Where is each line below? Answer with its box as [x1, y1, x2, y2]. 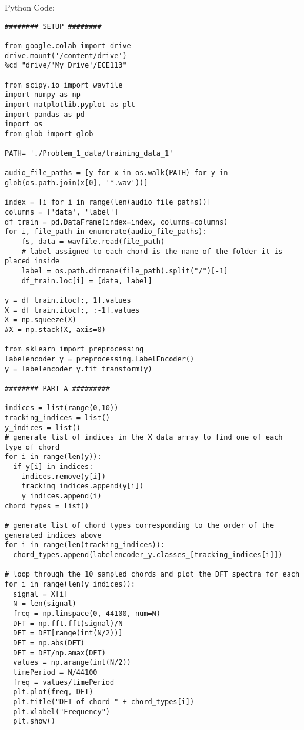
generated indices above [5, 531, 102, 540]
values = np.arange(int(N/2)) [13, 658, 131, 667]
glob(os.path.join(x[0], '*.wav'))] [5, 179, 148, 187]
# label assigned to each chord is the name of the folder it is [21, 247, 283, 256]
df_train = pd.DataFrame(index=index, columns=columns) [5, 217, 228, 226]
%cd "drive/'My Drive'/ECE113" [5, 61, 127, 70]
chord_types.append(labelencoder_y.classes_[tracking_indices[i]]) [13, 551, 283, 560]
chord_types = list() [5, 501, 89, 510]
